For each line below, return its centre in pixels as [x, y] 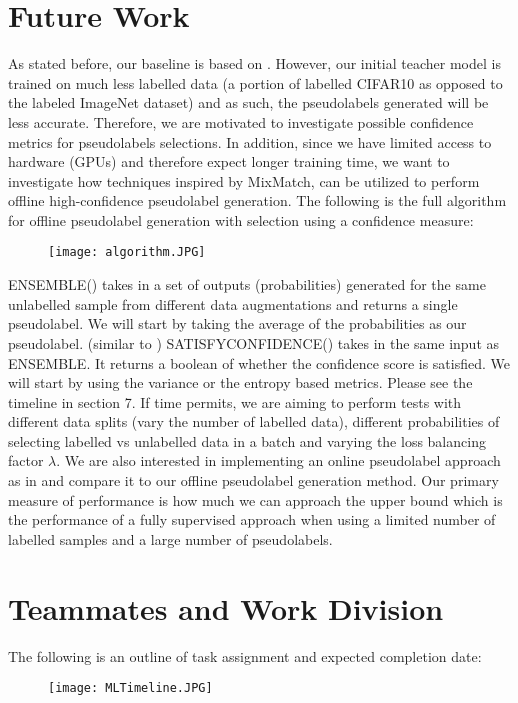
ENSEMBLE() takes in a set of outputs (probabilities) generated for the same [247, 284]
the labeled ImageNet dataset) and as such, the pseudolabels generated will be [248, 102]
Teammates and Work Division [226, 607]
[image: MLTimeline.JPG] [130, 688]
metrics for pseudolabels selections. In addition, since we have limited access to [250, 141]
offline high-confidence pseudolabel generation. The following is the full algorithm [257, 200]
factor [26, 460]
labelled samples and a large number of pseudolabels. [170, 538]
